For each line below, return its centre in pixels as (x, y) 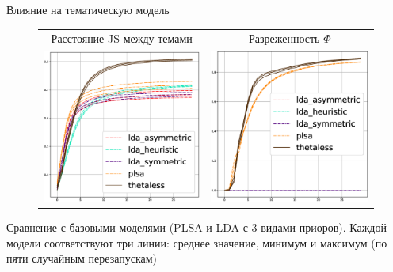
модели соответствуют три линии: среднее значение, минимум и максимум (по (197, 242)
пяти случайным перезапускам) (82, 258)
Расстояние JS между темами (122, 38)
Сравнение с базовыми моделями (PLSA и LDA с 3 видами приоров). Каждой (196, 227)
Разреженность (284, 38)
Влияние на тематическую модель (88, 9)
